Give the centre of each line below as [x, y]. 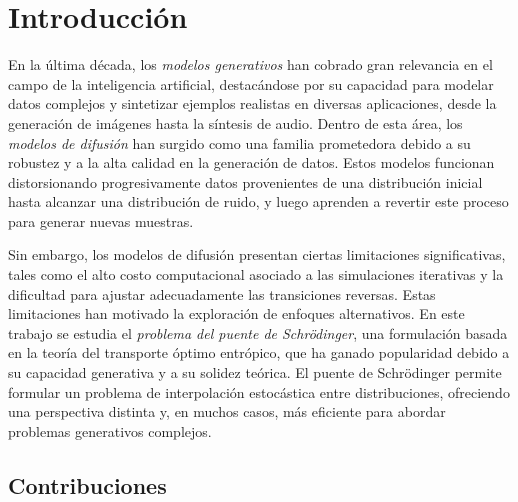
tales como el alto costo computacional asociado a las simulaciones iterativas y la [256, 274]
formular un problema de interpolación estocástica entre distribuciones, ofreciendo [259, 391]
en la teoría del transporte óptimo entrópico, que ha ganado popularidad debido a [259, 352]
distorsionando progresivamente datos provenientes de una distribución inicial [245, 181]
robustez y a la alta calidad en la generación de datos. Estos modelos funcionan [251, 162]
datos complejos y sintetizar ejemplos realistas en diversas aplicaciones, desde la [252, 103]
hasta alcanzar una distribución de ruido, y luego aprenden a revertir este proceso [258, 201]
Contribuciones [87, 484]
